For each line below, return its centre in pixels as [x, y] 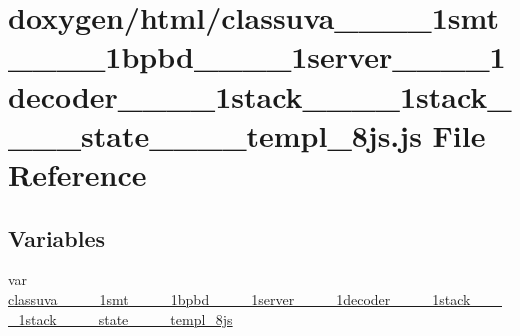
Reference [77, 173]
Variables [57, 237]
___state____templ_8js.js [215, 134]
